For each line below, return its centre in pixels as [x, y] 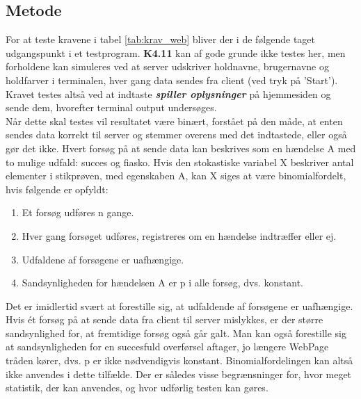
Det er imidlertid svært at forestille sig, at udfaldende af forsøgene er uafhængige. [179, 306]
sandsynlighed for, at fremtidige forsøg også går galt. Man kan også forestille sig [176, 333]
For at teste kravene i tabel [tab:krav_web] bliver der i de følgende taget [160, 39]
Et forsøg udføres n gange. [78, 212]
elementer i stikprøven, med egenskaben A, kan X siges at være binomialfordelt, [176, 176]
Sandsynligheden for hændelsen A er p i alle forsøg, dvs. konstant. [163, 283]
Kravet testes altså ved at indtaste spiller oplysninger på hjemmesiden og [168, 93]
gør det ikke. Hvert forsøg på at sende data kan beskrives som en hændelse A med [181, 148]
